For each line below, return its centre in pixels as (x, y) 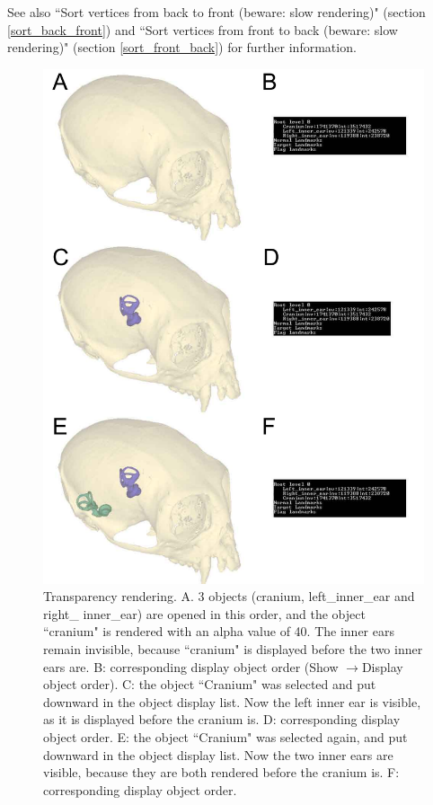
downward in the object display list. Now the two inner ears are (218, 754)
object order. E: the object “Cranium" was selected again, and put (225, 736)
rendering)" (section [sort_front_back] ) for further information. (182, 47)
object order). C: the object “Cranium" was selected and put (210, 684)
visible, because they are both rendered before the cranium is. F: (221, 772)
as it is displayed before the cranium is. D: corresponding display (222, 719)
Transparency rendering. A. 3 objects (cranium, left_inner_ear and (229, 596)
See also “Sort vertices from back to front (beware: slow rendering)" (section (216, 12)
